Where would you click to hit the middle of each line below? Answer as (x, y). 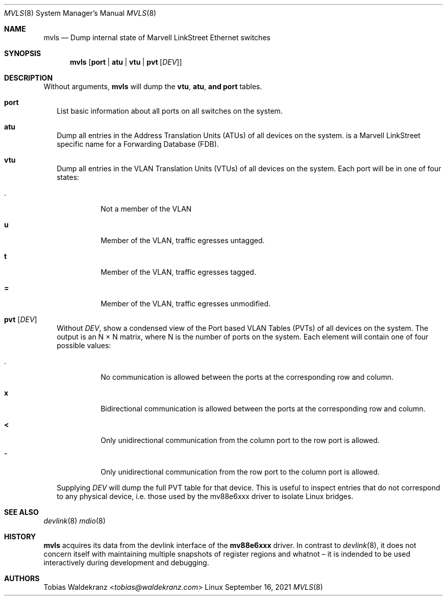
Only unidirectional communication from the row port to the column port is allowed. (240, 472)
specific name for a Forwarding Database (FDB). (138, 144)
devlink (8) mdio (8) (74, 521)
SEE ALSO (21, 512)
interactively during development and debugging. (126, 563)
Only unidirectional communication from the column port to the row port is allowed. (240, 440)
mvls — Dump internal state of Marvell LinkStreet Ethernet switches (157, 37)
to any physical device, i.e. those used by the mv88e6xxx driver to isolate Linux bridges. (205, 496)
